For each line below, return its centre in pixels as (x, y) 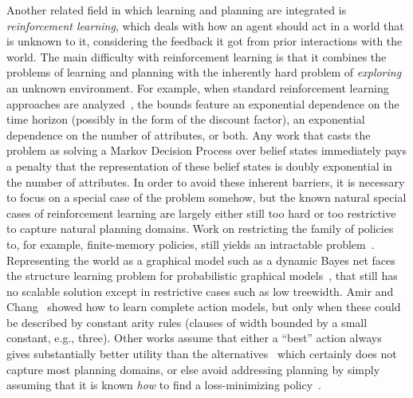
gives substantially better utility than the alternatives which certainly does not (202, 354)
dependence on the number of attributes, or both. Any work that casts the (189, 134)
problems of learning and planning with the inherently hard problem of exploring (204, 72)
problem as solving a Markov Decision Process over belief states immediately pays (206, 150)
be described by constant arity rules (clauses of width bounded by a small (187, 322)
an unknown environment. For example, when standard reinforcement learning (198, 87)
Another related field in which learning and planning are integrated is (177, 10)
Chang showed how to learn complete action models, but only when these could (204, 307)
